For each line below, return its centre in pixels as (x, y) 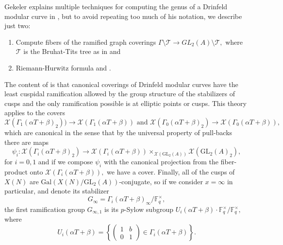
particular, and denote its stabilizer (57, 191)
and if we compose (66, 162)
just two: (17, 26)
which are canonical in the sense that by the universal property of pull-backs (118, 132)
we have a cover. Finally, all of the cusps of (171, 171)
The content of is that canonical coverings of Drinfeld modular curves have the (121, 84)
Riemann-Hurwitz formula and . (63, 67)
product (16, 171)
